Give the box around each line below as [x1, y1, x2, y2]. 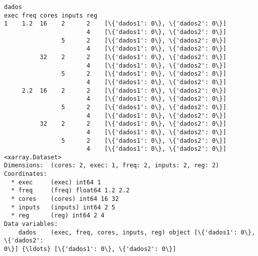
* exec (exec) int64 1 [11, 178, 101, 186]
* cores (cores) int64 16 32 [11, 195, 119, 203]
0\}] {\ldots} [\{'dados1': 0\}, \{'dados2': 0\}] [4, 245, 176, 253]
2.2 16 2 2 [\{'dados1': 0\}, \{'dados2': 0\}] [22, 87, 226, 94]
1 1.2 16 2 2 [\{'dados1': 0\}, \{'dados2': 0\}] [4, 20, 226, 28]
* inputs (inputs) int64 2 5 [11, 203, 115, 211]
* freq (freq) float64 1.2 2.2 [11, 187, 130, 194]
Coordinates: [4, 170, 47, 178]
